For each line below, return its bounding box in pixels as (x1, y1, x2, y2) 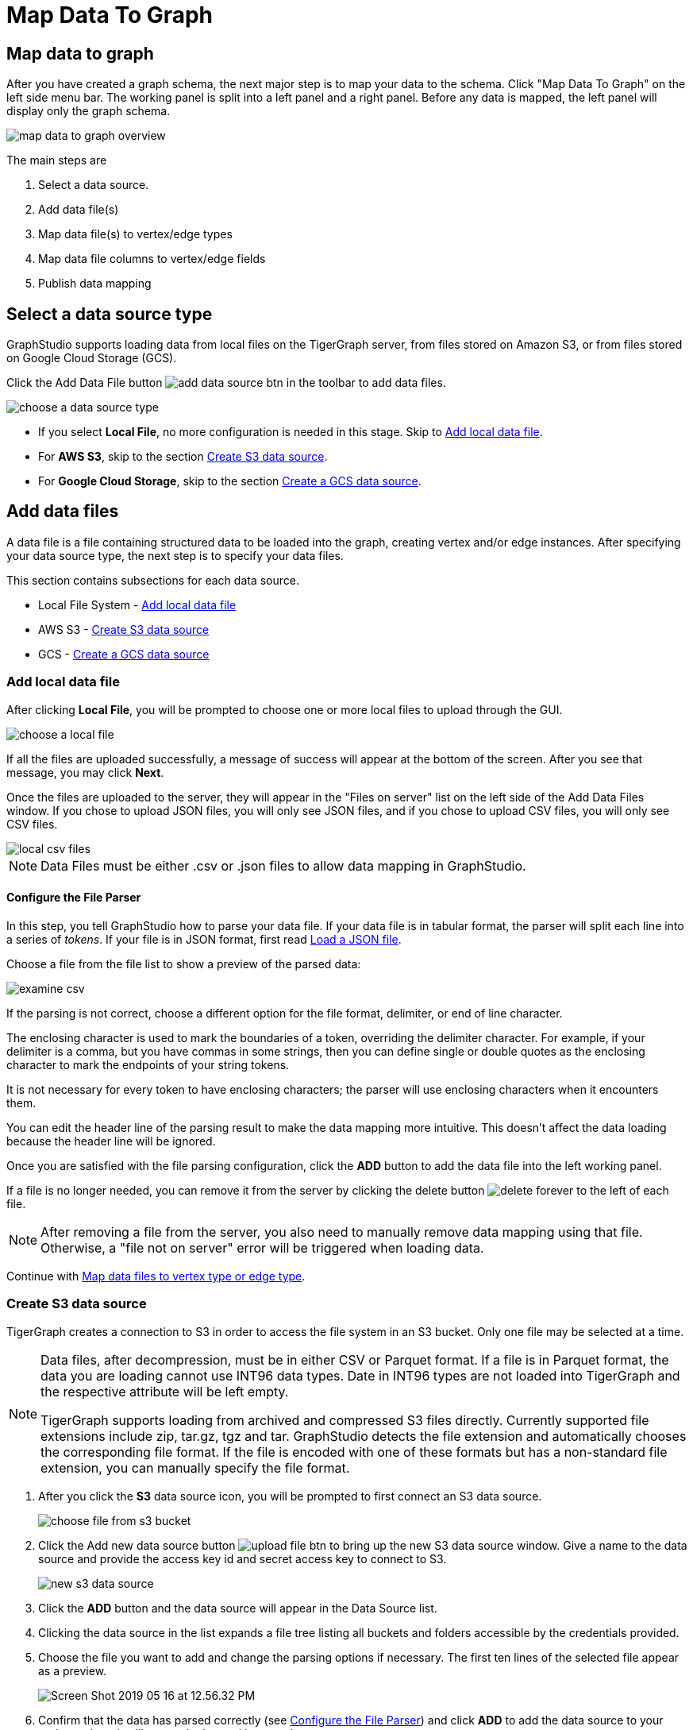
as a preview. (38, 1663, 107, 1678)
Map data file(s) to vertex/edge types (38, 227, 233, 241)
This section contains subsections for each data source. (6, 573, 299, 587)
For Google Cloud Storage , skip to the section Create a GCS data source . (38, 474, 422, 488)
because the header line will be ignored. (6, 1133, 216, 1148)
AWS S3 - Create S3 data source (38, 622, 210, 636)
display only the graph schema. (6, 104, 171, 118)
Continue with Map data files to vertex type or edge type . (6, 1269, 306, 1283)
